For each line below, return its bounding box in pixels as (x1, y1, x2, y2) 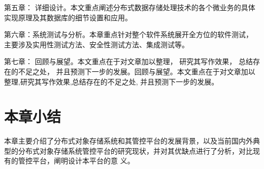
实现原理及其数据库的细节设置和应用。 (4, 12, 132, 22)
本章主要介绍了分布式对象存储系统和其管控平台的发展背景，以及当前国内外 (4, 135, 253, 146)
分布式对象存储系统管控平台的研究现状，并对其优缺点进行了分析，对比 (18, 145, 253, 156)
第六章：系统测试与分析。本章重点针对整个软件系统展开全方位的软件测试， (4, 29, 253, 40)
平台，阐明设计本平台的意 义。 (32, 155, 135, 166)
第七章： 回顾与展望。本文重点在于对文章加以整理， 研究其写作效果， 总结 (4, 56, 253, 67)
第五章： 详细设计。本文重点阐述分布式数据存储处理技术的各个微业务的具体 (4, 2, 255, 12)
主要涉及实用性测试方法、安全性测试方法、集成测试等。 (4, 39, 189, 49)
